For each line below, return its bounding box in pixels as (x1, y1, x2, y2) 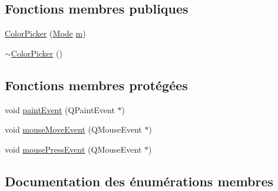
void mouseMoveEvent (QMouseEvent (5, 123, 142, 136)
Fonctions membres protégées (5, 75, 188, 94)
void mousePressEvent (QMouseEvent (5, 143, 142, 155)
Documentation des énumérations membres (5, 172, 274, 190)
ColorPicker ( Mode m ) (5, 27, 86, 39)
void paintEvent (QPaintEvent (5, 103, 115, 116)
